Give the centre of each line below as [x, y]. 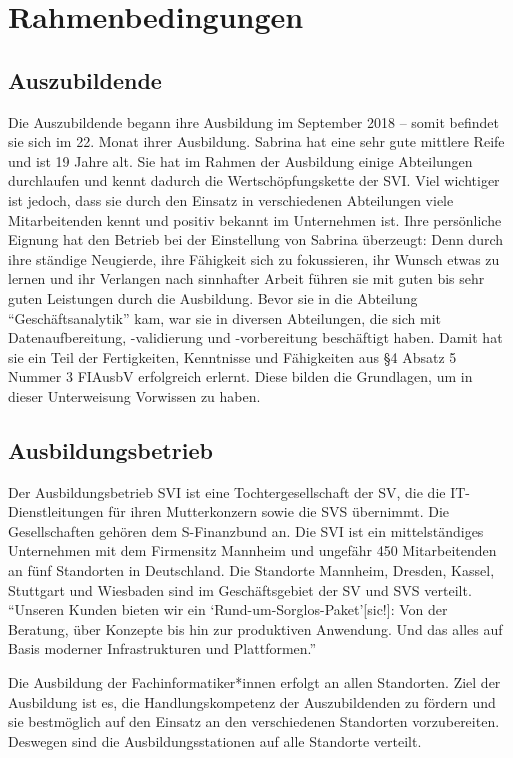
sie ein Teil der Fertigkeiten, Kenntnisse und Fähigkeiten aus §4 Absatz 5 [232, 356]
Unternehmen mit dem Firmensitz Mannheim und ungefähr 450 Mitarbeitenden [252, 550]
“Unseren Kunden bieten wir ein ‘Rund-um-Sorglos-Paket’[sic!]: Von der [228, 609]
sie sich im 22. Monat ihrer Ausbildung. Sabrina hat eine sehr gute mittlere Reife [256, 141]
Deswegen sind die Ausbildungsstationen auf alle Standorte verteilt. [215, 740]
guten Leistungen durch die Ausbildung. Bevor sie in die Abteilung [213, 297]
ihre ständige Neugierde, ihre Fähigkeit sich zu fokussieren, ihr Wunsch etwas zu [254, 258]
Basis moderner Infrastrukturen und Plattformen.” [162, 648]
